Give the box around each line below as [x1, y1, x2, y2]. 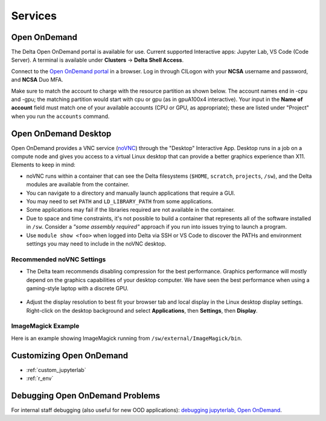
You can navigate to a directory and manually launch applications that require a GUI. [26, 189, 235, 197]
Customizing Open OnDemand [11, 350, 129, 361]
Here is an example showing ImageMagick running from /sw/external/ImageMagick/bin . [11, 335, 243, 342]
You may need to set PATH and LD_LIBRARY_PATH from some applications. [26, 198, 214, 205]
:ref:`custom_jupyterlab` [26, 366, 86, 373]
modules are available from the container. [26, 181, 130, 188]
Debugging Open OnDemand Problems [11, 390, 160, 400]
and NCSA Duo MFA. [11, 76, 63, 83]
